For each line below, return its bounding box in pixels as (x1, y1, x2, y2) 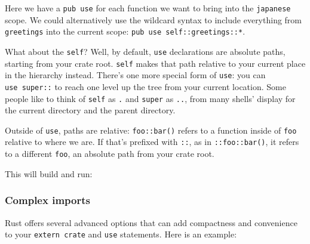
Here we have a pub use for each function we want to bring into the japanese (5, 2, 291, 14)
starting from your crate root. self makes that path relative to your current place (5, 57, 306, 69)
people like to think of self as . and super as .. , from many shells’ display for (5, 92, 296, 104)
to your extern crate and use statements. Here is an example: (5, 228, 237, 240)
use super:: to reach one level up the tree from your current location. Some (5, 80, 286, 92)
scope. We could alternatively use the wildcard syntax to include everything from (5, 13, 302, 26)
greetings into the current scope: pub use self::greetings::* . (5, 25, 245, 38)
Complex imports (5, 193, 90, 208)
